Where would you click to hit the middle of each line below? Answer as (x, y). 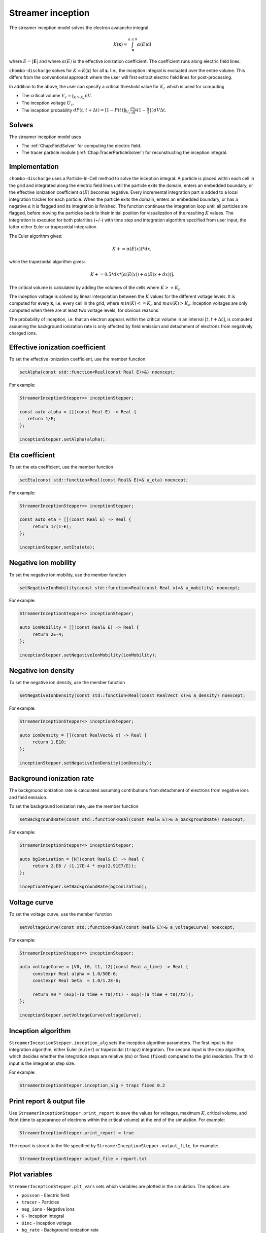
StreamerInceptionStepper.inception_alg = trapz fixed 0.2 (92, 1086)
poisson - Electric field (46, 1195)
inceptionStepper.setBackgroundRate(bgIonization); (83, 887)
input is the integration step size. (42, 1063)
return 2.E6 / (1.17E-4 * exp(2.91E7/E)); (84, 866)
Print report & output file (47, 1101)
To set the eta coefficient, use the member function (61, 467)
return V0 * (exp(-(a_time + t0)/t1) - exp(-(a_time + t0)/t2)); (113, 994)
